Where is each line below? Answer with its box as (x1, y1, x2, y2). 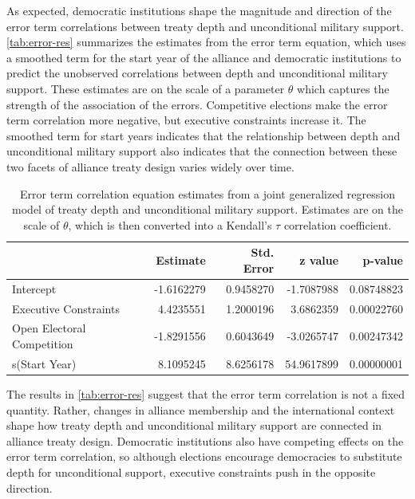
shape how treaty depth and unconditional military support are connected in (6, 417, 382, 434)
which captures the (297, 80, 389, 96)
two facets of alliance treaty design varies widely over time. (6, 158, 294, 175)
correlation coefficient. (283, 216, 392, 233)
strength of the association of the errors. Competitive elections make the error (6, 96, 388, 112)
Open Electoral (12, 320, 86, 336)
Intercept (12, 280, 57, 297)
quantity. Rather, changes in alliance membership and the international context (6, 401, 395, 418)
